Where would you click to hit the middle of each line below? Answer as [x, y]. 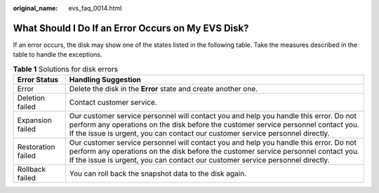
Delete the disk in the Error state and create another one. [164, 89]
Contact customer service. [113, 103]
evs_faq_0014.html [95, 8]
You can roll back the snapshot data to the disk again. [158, 173]
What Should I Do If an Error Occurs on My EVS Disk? [131, 28]
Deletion [31, 98]
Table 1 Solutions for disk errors [66, 69]
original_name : [35, 8]
